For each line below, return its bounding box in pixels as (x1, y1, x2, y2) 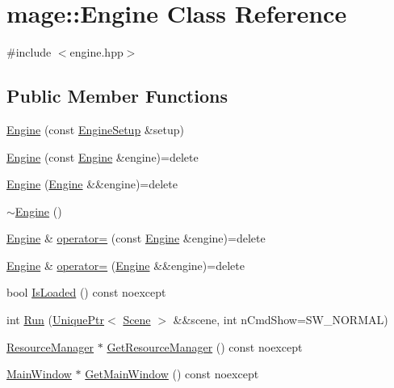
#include (6, 44, 52, 61)
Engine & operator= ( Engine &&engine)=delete (6, 256, 245, 273)
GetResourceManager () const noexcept (107, 338, 303, 355)
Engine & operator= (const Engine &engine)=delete (6, 230, 266, 247)
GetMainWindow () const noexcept (85, 365, 259, 382)
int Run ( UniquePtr (6, 311, 105, 328)
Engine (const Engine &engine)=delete (6, 148, 199, 165)
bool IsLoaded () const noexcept (6, 284, 166, 301)
